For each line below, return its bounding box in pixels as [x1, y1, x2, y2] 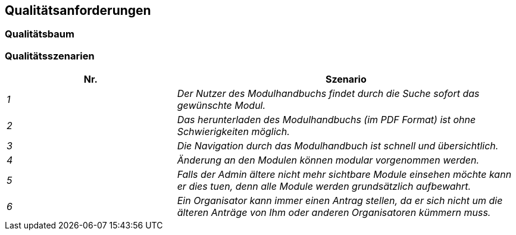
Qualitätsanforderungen [5, 3, 151, 18]
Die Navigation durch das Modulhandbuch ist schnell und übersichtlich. [177, 140, 499, 152]
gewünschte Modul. [177, 99, 266, 112]
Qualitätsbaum [5, 28, 74, 40]
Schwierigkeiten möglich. [177, 126, 290, 138]
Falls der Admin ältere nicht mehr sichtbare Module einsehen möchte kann [177, 168, 512, 181]
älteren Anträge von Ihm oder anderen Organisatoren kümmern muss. [177, 206, 491, 219]
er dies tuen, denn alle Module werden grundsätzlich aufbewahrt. [177, 180, 471, 193]
